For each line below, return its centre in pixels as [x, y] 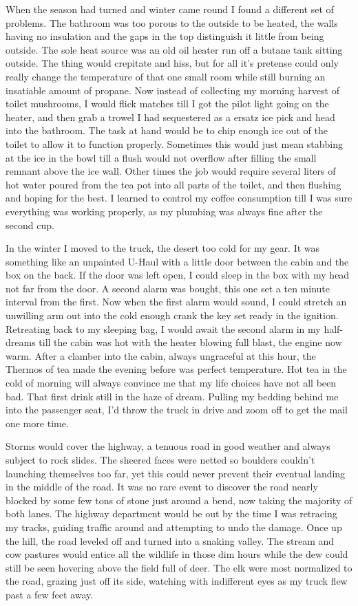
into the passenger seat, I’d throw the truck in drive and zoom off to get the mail [177, 410]
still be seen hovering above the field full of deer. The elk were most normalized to [179, 567]
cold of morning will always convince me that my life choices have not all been [171, 383]
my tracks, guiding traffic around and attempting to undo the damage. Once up [174, 527]
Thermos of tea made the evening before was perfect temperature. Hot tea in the [176, 369]
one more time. [37, 423]
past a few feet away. [50, 594]
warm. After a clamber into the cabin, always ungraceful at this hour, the [161, 355]
